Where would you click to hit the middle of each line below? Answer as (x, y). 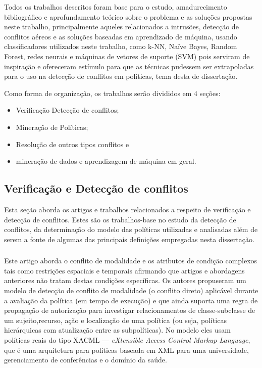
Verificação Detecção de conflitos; (67, 110)
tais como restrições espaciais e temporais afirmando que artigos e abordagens (124, 270)
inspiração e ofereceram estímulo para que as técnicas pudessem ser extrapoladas (129, 66)
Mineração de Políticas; (52, 127)
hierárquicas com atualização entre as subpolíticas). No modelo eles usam (117, 330)
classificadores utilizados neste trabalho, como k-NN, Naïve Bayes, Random (121, 46)
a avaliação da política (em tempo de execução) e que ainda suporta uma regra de (131, 300)
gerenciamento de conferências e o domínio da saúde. (86, 360)
